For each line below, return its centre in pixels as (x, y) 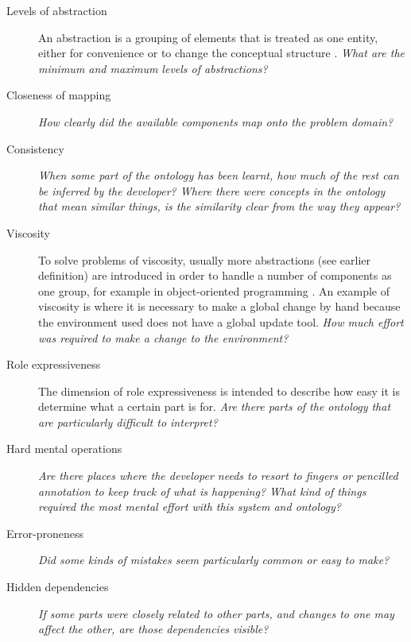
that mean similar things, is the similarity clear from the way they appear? (219, 206)
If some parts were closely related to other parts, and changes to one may (216, 613)
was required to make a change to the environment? (163, 337)
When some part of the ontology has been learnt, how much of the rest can (219, 175)
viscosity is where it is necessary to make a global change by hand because (219, 306)
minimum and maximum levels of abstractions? (153, 68)
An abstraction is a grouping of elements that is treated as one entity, (208, 37)
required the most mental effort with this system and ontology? (190, 507)
